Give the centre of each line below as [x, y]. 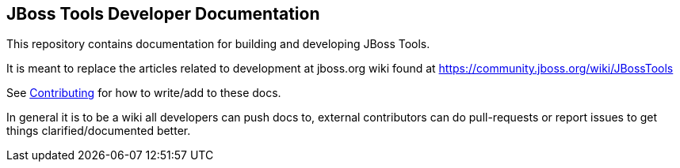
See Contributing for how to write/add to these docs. [144, 93]
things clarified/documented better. [99, 131]
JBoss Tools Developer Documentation [163, 14]
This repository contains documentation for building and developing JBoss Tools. [218, 44]
